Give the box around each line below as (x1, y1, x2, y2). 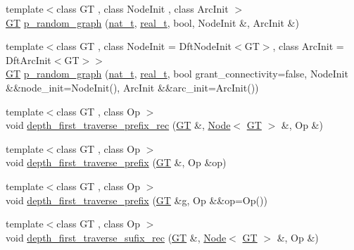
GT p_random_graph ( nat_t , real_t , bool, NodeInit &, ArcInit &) (6, 15, 299, 30)
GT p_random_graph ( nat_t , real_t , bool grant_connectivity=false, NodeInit (6, 66, 348, 81)
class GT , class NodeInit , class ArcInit (56, 1, 229, 15)
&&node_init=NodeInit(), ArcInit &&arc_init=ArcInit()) (6, 80, 259, 94)
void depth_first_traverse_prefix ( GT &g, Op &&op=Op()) (6, 192, 267, 207)
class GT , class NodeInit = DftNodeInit (56, 39, 232, 54)
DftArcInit (6, 52, 51, 67)
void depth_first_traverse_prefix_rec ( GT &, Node (6, 118, 231, 132)
